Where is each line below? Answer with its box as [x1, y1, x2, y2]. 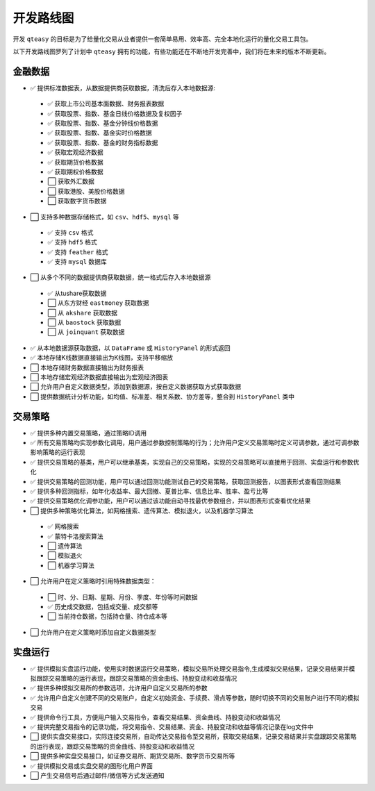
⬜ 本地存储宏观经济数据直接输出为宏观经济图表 [30, 373, 169, 381]
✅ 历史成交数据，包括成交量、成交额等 [47, 602, 158, 610]
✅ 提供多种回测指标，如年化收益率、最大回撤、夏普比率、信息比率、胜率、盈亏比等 [30, 487, 269, 496]
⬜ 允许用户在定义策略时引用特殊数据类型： [30, 577, 156, 585]
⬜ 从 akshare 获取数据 [47, 308, 118, 317]
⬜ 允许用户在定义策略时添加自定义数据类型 [30, 628, 156, 636]
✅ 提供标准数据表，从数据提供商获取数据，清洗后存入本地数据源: [30, 83, 215, 92]
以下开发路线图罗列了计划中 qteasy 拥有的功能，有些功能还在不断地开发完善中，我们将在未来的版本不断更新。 [12, 47, 331, 56]
